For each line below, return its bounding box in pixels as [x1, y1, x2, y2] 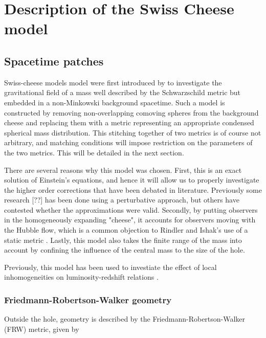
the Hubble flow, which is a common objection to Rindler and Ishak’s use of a [4, 224, 248, 235]
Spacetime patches [4, 53, 104, 69]
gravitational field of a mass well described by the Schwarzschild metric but [4, 87, 241, 98]
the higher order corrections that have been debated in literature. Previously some [4, 184, 262, 195]
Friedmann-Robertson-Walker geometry [4, 293, 172, 306]
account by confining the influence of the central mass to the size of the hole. [4, 244, 245, 255]
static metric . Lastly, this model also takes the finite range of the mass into [4, 234, 242, 245]
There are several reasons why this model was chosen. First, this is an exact [4, 164, 242, 175]
